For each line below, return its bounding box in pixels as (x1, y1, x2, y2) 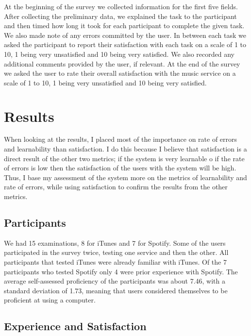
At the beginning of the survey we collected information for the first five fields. (4, 1, 238, 11)
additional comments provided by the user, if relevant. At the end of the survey (4, 58, 240, 68)
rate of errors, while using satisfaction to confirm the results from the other (4, 182, 228, 192)
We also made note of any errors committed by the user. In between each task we (4, 30, 246, 40)
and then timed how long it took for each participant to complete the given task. (4, 20, 245, 31)
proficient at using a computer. (4, 295, 96, 305)
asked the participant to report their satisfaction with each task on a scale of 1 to (4, 39, 247, 50)
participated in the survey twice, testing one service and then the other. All (4, 247, 229, 257)
